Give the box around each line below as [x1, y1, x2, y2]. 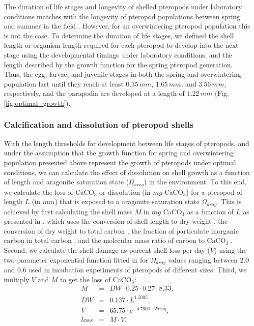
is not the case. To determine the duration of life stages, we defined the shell [4, 30, 234, 40]
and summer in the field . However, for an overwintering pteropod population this [4, 21, 250, 31]
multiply [4, 274, 29, 284]
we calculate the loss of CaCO [4, 186, 94, 197]
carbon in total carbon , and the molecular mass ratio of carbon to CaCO [4, 235, 226, 245]
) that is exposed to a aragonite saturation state [55, 196, 199, 207]
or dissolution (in [99, 186, 151, 197]
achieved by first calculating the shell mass [4, 206, 133, 216]
